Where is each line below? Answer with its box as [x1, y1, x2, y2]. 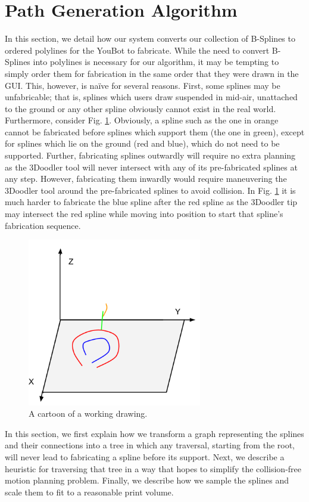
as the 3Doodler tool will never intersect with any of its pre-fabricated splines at [5, 160, 298, 173]
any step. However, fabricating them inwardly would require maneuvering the [5, 172, 287, 185]
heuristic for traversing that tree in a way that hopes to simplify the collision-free [5, 462, 302, 475]
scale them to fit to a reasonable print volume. [5, 485, 174, 498]
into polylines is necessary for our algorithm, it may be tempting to [33, 55, 279, 68]
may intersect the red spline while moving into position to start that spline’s [5, 207, 283, 220]
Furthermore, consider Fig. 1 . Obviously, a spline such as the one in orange [5, 114, 279, 126]
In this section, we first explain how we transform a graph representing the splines [5, 427, 304, 439]
